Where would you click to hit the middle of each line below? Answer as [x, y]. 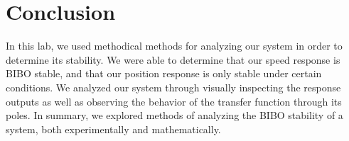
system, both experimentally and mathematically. [113, 129]
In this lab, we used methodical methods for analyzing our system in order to [174, 46]
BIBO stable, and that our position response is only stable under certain [164, 73]
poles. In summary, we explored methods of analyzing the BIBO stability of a [174, 115]
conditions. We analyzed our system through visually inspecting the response [173, 87]
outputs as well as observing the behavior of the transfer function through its [174, 101]
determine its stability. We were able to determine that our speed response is [173, 59]
